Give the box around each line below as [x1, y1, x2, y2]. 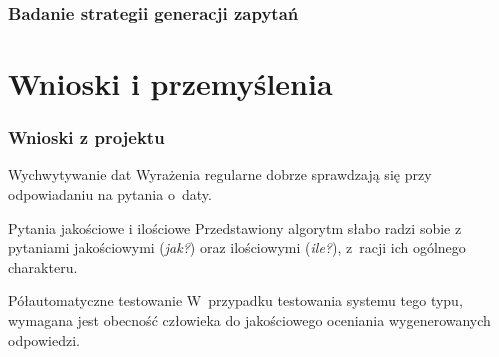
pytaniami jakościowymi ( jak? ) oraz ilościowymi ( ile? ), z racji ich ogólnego [8, 237, 466, 258]
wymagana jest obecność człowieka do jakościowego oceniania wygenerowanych [8, 310, 491, 330]
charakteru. [8, 256, 78, 277]
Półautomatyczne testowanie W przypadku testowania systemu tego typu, [8, 290, 463, 311]
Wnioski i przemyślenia [8, 63, 333, 104]
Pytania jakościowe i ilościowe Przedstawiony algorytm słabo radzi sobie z [8, 217, 462, 238]
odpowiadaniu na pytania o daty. [8, 184, 212, 205]
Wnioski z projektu [8, 125, 165, 150]
